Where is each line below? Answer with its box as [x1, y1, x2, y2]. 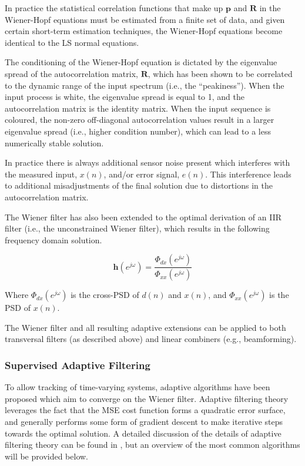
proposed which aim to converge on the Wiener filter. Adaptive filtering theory [5, 392, 289, 404]
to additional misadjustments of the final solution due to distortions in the [5, 179, 273, 192]
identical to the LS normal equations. [5, 36, 139, 48]
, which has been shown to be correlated [148, 67, 293, 79]
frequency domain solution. [5, 233, 102, 246]
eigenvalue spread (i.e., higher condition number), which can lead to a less [5, 125, 272, 137]
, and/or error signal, [103, 167, 180, 180]
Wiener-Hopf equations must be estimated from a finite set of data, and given [5, 13, 285, 25]
